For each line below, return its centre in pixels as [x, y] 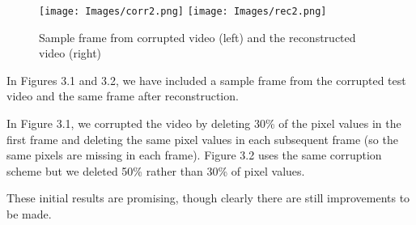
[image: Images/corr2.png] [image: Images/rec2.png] [183, 11]
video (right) [70, 53]
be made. [29, 214]
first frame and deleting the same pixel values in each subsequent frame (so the [202, 139]
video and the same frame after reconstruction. [123, 96]
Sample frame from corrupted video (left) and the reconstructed [197, 37]
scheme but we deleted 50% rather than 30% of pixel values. [156, 170]
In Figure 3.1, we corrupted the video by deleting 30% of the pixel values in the [204, 123]
